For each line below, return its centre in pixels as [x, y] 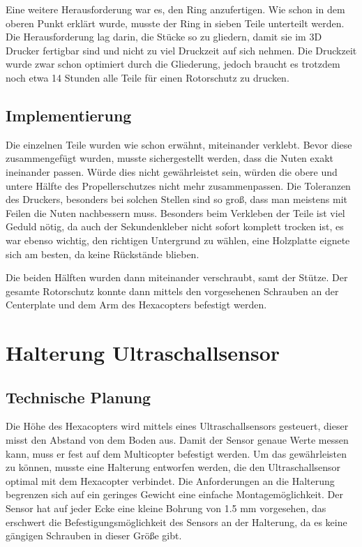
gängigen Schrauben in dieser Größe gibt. [94, 535]
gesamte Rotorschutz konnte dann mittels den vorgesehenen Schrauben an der [172, 291]
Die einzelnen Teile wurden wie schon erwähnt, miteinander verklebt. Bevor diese [179, 144]
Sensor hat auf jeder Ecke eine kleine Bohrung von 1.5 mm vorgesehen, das [166, 508]
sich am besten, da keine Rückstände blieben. [103, 254]
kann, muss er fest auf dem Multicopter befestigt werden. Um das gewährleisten [176, 453]
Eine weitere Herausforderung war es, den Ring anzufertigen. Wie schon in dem [175, 9]
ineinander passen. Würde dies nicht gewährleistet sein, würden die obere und [172, 171]
